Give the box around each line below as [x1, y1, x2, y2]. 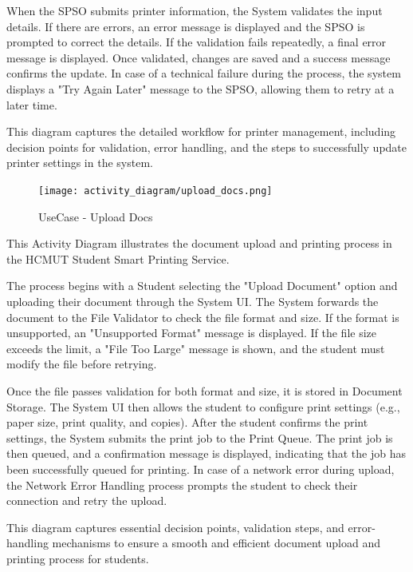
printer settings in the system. [6, 154, 153, 171]
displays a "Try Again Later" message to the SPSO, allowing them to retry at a [6, 80, 395, 97]
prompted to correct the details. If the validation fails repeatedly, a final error [6, 34, 387, 50]
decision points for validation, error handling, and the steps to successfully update [6, 138, 407, 155]
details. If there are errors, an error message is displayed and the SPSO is [6, 18, 365, 34]
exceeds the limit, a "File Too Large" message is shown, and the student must [6, 340, 385, 356]
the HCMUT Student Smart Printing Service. [6, 250, 230, 267]
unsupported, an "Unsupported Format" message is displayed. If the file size [6, 324, 377, 341]
